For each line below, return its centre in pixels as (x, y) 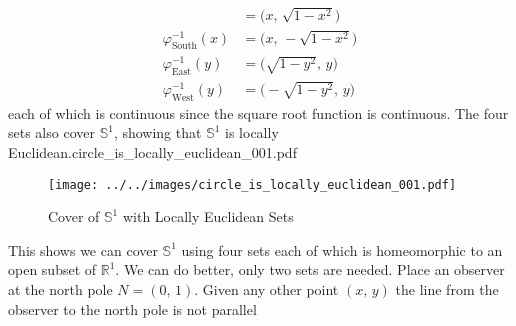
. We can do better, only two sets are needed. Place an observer (310, 269)
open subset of (52, 269)
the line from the (447, 288)
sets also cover (51, 132)
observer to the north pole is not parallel (132, 308)
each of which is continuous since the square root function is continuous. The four (258, 112)
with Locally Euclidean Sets (208, 216)
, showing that (157, 132)
